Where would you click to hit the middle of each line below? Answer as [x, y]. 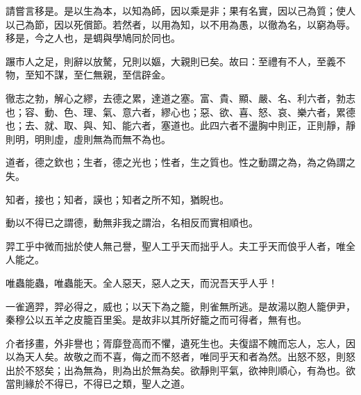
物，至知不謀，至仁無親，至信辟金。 [88, 75]
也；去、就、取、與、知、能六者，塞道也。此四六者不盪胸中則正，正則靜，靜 [180, 125]
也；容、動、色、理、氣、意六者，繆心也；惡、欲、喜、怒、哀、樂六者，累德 [180, 111]
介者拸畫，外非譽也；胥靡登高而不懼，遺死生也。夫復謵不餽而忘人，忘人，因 [180, 343]
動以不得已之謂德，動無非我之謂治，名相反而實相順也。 [132, 222]
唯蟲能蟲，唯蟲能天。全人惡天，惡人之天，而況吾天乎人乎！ [142, 282]
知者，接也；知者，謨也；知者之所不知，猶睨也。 [117, 199]
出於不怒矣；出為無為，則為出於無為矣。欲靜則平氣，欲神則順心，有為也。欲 [180, 370]
